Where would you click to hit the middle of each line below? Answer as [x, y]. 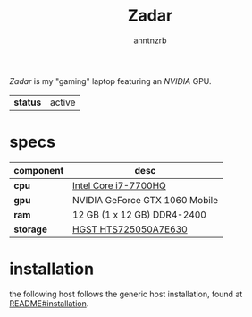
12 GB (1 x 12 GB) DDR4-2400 [140, 214]
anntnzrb [150, 40]
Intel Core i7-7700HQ [120, 185]
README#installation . [49, 303]
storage [30, 229]
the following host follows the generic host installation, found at [126, 294]
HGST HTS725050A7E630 [130, 229]
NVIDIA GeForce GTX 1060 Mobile [146, 200]
